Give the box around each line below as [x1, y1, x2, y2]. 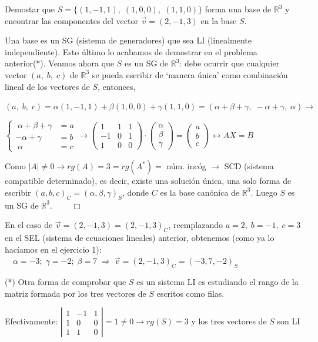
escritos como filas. [156, 287, 225, 299]
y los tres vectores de [191, 315, 267, 327]
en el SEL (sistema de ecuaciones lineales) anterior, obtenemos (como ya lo [5, 232, 275, 244]
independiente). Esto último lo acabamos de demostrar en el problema [5, 45, 257, 58]
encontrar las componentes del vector [5, 14, 138, 26]
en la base [200, 14, 237, 26]
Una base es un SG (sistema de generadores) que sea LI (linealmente [5, 34, 252, 46]
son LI [277, 315, 300, 327]
